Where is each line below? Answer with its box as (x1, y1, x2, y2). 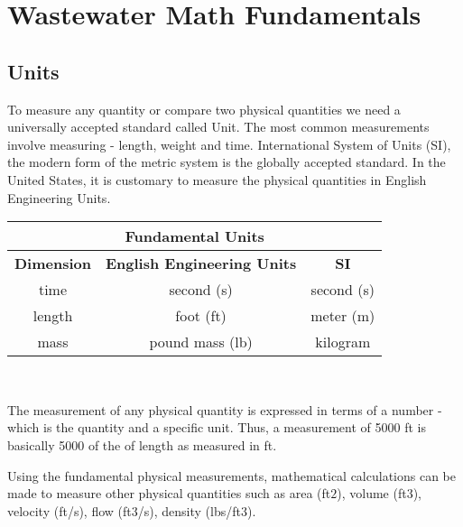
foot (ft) (175, 305, 227, 327)
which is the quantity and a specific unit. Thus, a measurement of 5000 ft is (7, 418, 426, 437)
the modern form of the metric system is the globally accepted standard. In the (7, 153, 446, 171)
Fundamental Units (125, 226, 264, 247)
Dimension (14, 253, 91, 274)
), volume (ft (337, 484, 407, 503)
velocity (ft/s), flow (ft (7, 501, 132, 520)
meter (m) (310, 305, 375, 327)
